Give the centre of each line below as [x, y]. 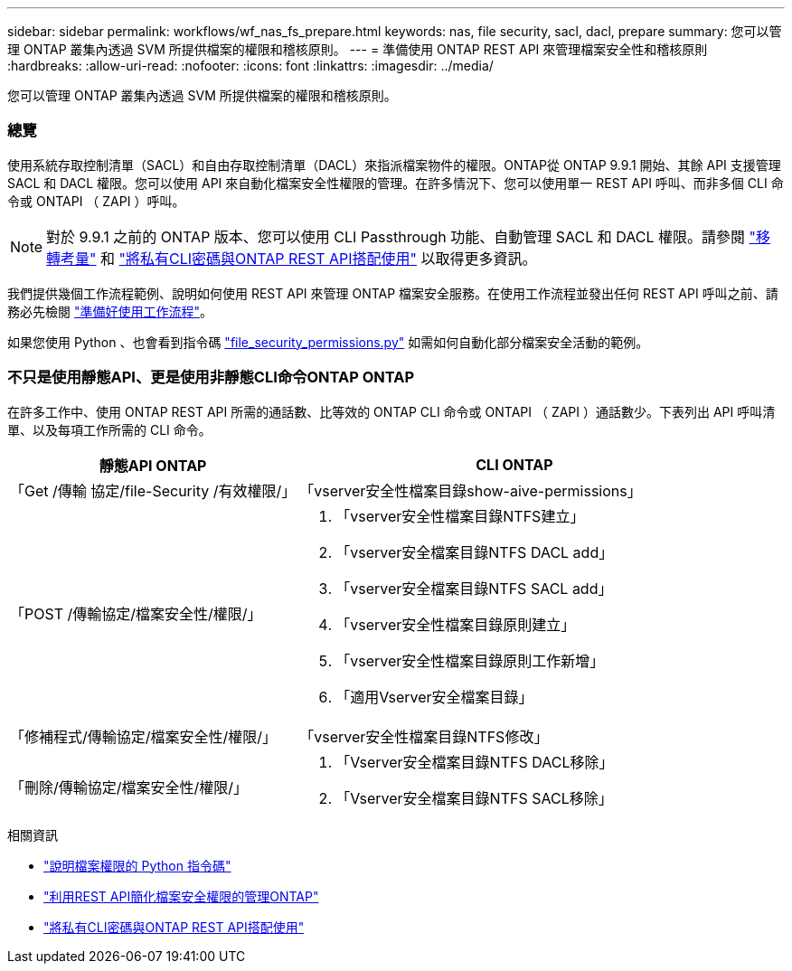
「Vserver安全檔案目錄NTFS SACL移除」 [474, 798]
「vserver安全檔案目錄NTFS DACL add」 [475, 552]
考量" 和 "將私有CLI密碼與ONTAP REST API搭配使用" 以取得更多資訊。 [299, 258]
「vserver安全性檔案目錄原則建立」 [456, 624]
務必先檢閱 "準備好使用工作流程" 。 [110, 311]
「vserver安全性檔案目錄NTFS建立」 [460, 516]
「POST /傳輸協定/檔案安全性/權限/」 [136, 613]
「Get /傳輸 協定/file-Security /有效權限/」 [153, 490]
